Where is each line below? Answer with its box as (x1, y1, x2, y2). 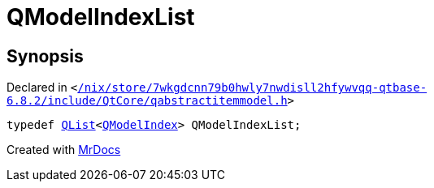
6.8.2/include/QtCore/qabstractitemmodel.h (7, 94, 288, 108)
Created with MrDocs (7, 143, 121, 157)
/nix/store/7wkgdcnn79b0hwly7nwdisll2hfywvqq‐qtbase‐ (77, 81, 427, 95)
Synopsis (7, 45, 84, 66)
